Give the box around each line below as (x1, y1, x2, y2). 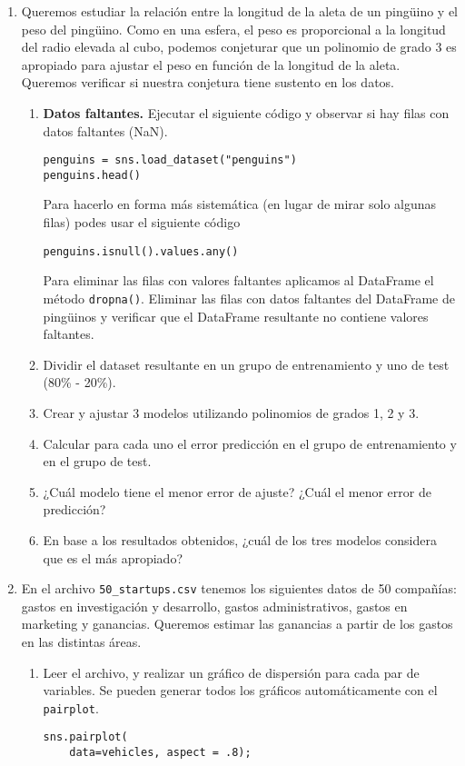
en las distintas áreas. (21, 632, 142, 651)
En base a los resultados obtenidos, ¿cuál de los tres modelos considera (43, 530, 438, 549)
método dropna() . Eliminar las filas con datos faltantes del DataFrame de (43, 288, 455, 307)
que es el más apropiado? (43, 548, 183, 567)
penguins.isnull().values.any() (43, 244, 239, 258)
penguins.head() (43, 168, 141, 182)
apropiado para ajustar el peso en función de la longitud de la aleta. (21, 55, 401, 74)
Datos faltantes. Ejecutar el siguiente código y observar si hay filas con (43, 103, 450, 122)
